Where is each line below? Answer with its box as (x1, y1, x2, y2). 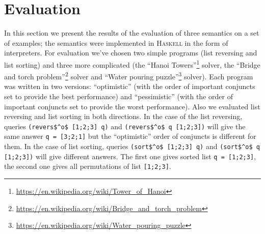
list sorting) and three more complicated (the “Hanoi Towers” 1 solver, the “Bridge (4, 57, 260, 70)
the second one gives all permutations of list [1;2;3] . (4, 161, 171, 171)
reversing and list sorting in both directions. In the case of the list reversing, (4, 111, 243, 122)
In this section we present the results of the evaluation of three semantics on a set (4, 27, 259, 38)
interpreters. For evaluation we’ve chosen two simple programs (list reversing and (4, 47, 257, 58)
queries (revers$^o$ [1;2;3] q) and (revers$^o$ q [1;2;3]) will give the (4, 121, 246, 131)
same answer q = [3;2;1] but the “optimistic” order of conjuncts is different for (4, 131, 256, 141)
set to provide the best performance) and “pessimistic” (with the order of (4, 91, 233, 101)
